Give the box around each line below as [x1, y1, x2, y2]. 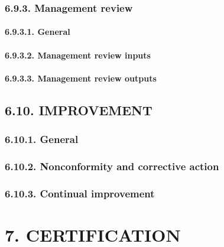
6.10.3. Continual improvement [5, 186, 155, 200]
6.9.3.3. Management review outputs [5, 71, 157, 84]
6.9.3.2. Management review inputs [5, 48, 151, 61]
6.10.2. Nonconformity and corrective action [5, 158, 219, 173]
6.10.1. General [5, 132, 79, 147]
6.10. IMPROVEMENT [5, 100, 152, 119]
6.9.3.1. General [5, 25, 70, 38]
